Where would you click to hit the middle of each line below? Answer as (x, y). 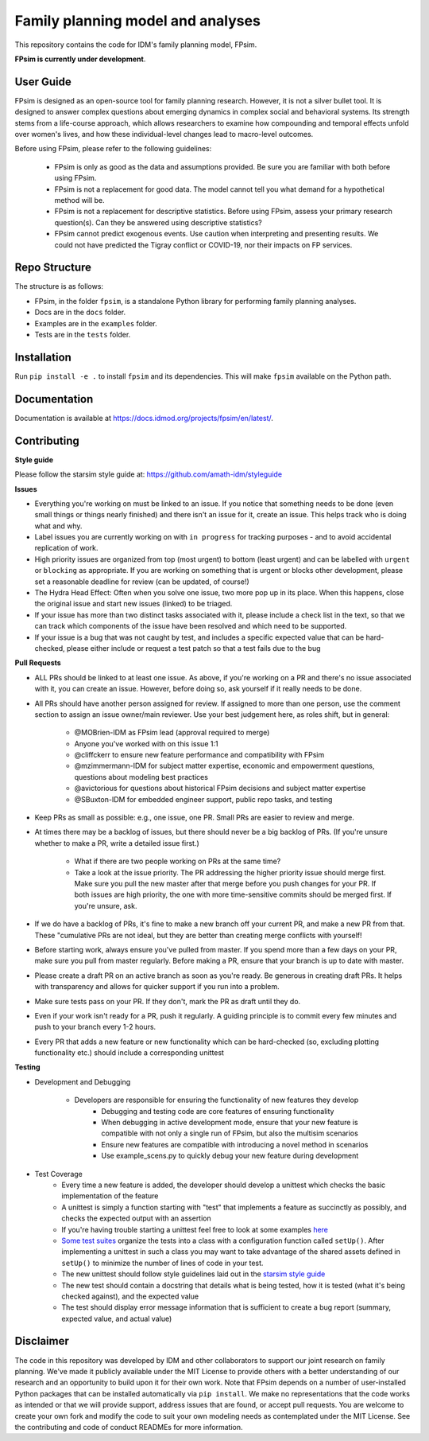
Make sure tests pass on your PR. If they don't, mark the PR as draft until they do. (168, 1001)
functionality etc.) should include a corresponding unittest (129, 1053)
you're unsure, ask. (106, 905)
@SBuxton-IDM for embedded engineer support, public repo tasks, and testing (203, 799)
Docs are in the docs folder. (80, 312)
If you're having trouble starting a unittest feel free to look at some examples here (195, 1229)
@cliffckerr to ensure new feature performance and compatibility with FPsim (199, 755)
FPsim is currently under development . (80, 59)
